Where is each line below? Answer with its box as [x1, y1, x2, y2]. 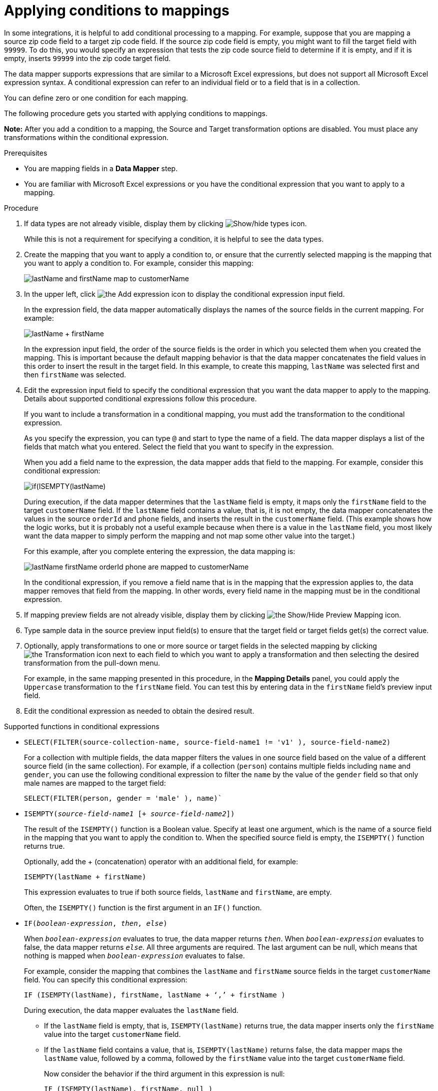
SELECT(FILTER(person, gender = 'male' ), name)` [24, 794, 222, 802]
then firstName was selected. [24, 370, 126, 379]
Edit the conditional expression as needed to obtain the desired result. [24, 706, 254, 715]
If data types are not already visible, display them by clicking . [24, 219, 307, 228]
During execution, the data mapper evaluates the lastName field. [24, 1005, 238, 1014]
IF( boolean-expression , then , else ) [24, 919, 167, 927]
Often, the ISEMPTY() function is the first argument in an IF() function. [24, 903, 262, 912]
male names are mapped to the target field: [24, 778, 166, 787]
